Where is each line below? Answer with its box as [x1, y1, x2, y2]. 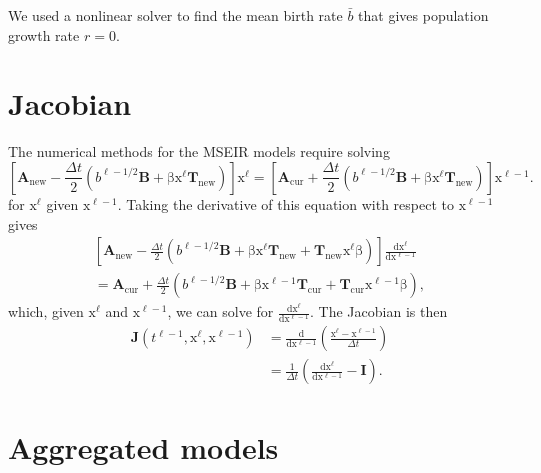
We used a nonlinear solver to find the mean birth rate [8, 5, 343, 25]
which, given [8, 301, 84, 322]
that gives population [358, 5, 489, 25]
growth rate [8, 24, 80, 45]
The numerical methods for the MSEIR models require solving [8, 141, 390, 162]
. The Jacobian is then [310, 301, 448, 322]
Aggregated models [8, 426, 279, 467]
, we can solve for [167, 301, 274, 322]
